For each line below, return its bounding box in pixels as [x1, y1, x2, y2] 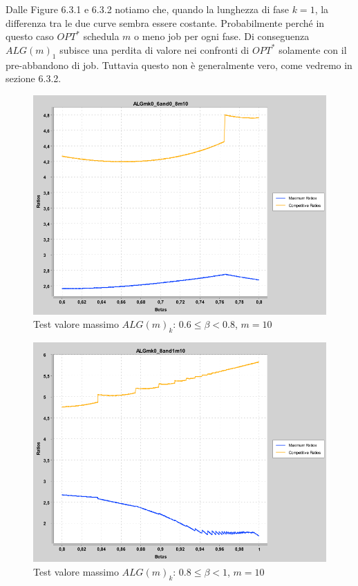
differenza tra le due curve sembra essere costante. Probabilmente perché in [6, 15, 325, 30]
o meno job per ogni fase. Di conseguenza [134, 29, 310, 43]
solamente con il [279, 42, 347, 57]
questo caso [6, 29, 54, 43]
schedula [83, 29, 120, 43]
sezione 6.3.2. [6, 71, 62, 86]
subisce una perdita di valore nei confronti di [59, 42, 249, 57]
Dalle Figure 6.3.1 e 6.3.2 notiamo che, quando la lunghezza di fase [6, 2, 290, 16]
